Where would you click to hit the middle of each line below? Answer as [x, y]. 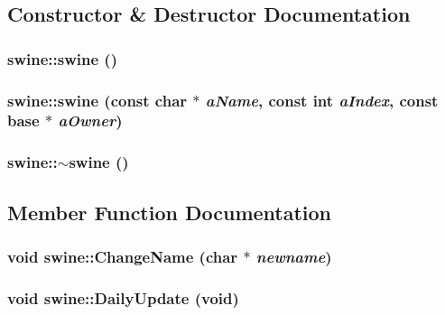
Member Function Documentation [170, 212]
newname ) [294, 256]
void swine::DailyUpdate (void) [123, 297]
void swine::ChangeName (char [123, 256]
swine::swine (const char [97, 100]
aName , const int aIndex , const [322, 100]
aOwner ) [90, 120]
